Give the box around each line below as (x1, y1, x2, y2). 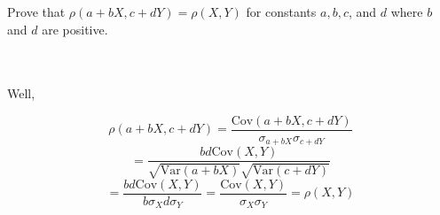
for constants (246, 3, 317, 20)
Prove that (7, 3, 66, 20)
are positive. (42, 19, 108, 38)
